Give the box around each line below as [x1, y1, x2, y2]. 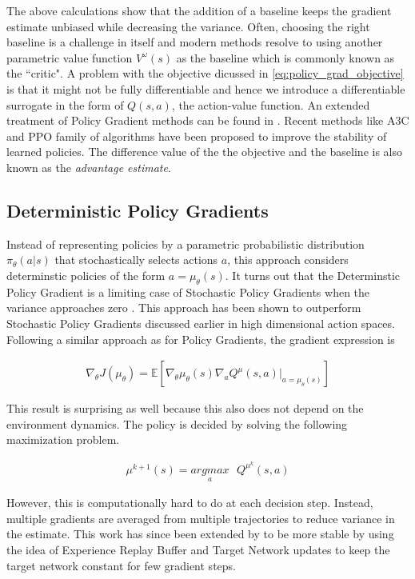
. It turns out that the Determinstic [225, 266, 401, 283]
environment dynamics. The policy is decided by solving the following [6, 415, 348, 432]
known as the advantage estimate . [6, 158, 171, 175]
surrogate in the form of [6, 96, 124, 113]
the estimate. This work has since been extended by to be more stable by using [6, 525, 394, 542]
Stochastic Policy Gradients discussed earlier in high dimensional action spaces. [6, 314, 395, 331]
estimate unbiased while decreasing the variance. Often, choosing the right [6, 18, 370, 34]
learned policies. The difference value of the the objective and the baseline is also [6, 143, 403, 160]
